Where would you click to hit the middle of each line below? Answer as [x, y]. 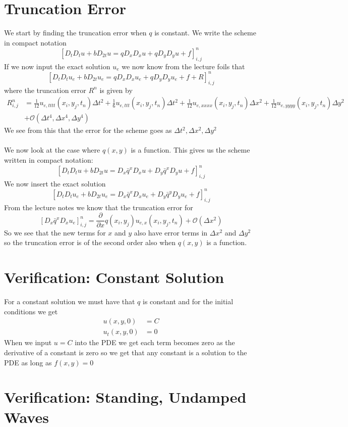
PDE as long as [28, 362]
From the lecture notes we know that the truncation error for [99, 207]
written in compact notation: [49, 159]
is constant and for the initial [188, 301]
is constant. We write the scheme [205, 33]
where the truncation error [45, 90]
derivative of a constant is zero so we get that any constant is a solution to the [126, 352]
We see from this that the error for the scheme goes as [88, 130]
